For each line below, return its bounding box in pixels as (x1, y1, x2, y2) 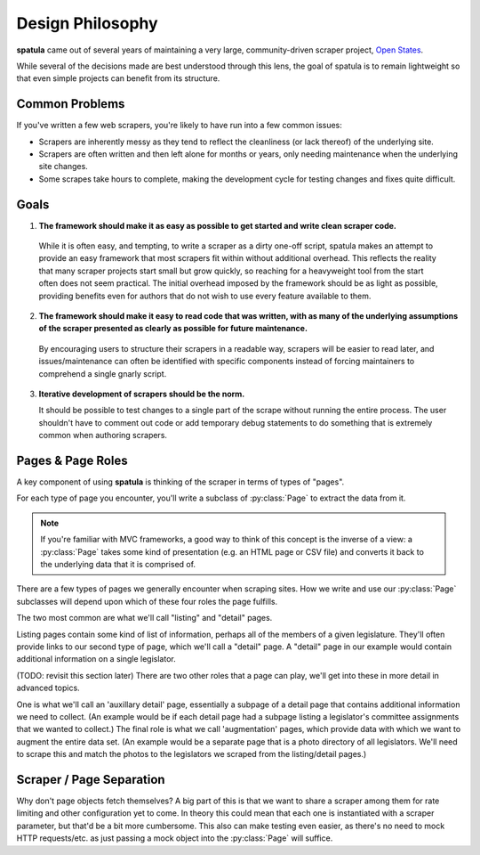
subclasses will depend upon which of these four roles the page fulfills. (16, 596, 278, 607)
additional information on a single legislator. (16, 654, 177, 664)
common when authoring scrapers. (38, 430, 168, 441)
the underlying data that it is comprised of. (40, 559, 196, 570)
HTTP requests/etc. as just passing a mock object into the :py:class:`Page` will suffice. (16, 833, 333, 843)
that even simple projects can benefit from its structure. (16, 73, 220, 84)
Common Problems (16, 96, 125, 111)
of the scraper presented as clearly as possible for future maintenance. (38, 323, 308, 334)
